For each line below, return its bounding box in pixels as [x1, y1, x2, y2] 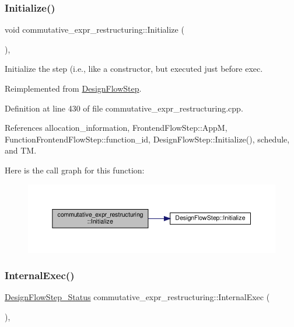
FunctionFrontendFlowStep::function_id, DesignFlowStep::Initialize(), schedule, [5, 133, 290, 145]
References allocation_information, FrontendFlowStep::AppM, [5, 121, 228, 134]
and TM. [5, 144, 37, 156]
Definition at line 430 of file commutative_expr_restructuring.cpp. [5, 102, 243, 114]
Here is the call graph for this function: [5, 163, 145, 176]
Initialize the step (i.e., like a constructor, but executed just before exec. [5, 62, 263, 75]
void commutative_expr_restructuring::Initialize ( [5, 23, 184, 36]
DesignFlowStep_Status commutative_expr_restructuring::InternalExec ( [5, 291, 270, 303]
